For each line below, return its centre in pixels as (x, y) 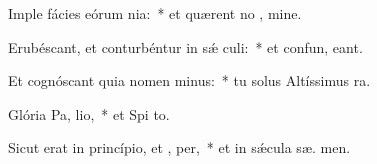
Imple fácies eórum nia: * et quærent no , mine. (155, 13)
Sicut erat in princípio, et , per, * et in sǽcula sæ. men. (179, 147)
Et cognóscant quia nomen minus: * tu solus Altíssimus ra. (189, 80)
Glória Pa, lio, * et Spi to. (89, 113)
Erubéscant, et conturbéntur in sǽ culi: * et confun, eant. (185, 46)
